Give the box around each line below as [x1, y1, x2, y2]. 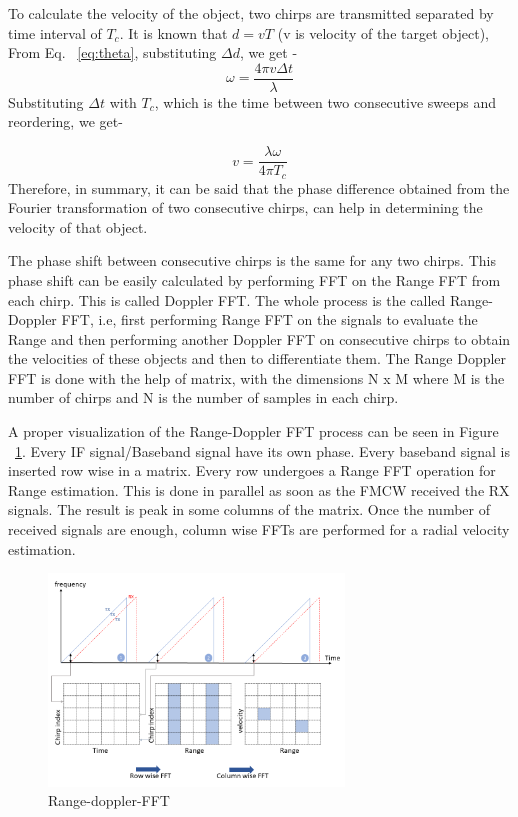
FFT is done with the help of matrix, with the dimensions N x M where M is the [8, 367, 505, 388]
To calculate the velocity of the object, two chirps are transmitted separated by [8, 3, 494, 23]
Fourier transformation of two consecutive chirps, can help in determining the [8, 197, 483, 218]
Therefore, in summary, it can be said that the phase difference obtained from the [8, 177, 510, 198]
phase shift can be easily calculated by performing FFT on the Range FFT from [8, 269, 501, 290]
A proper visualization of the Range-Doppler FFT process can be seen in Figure [8, 421, 499, 442]
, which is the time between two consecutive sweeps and [154, 91, 497, 112]
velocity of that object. [8, 216, 148, 237]
